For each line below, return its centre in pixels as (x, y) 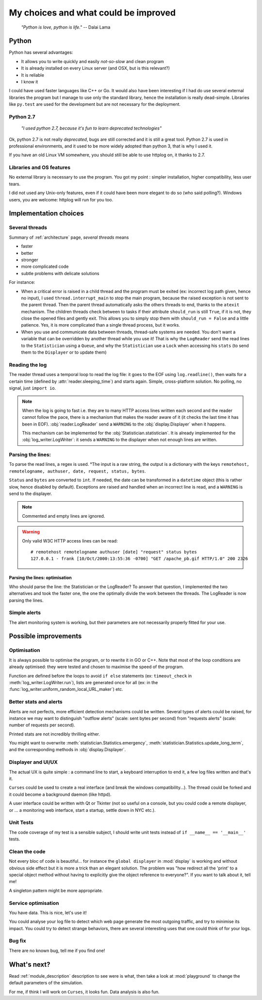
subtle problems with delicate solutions (60, 273)
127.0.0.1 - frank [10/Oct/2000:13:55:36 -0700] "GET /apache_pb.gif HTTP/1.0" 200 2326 (139, 559)
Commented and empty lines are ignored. (64, 516)
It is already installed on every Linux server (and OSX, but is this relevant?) (95, 68)
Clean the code (27, 852)
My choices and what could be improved (92, 13)
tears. (15, 184)
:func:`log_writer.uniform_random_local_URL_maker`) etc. (66, 689)
